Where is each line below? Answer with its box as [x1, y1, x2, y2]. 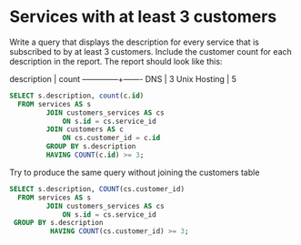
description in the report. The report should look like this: [9, 56, 223, 66]
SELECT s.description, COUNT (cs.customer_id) [9, 184, 185, 193]
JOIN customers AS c [45, 125, 125, 134]
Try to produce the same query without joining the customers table [9, 167, 260, 178]
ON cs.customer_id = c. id [62, 134, 161, 143]
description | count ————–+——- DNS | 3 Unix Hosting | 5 [9, 73, 237, 84]
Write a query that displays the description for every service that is [9, 36, 259, 47]
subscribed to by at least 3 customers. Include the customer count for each [9, 46, 293, 56]
